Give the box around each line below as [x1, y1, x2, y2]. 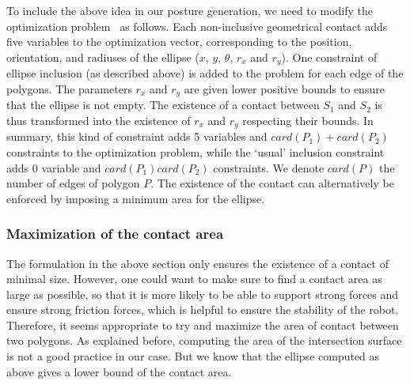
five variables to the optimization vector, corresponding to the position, [6, 33, 352, 50]
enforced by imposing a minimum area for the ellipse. [6, 190, 265, 206]
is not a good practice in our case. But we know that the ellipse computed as [6, 348, 380, 364]
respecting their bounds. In [242, 111, 374, 128]
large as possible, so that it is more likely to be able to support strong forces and [6, 285, 399, 302]
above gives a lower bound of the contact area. [6, 363, 232, 379]
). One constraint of [281, 48, 378, 65]
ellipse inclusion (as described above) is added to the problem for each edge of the [6, 65, 404, 81]
